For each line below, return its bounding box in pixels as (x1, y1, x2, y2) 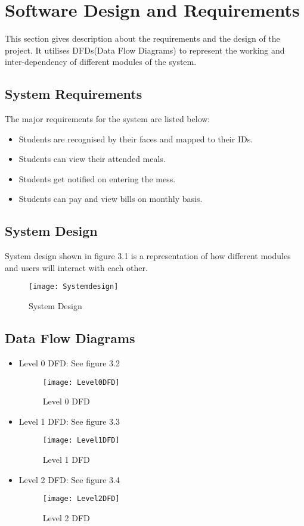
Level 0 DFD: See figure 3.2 (18, 356, 120, 369)
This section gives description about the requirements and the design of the (5, 32, 280, 45)
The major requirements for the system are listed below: (5, 113, 210, 125)
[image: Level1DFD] (42, 436, 120, 445)
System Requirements (5, 85, 142, 103)
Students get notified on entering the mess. (18, 172, 176, 185)
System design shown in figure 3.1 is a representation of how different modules (5, 250, 291, 262)
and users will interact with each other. (5, 261, 148, 273)
